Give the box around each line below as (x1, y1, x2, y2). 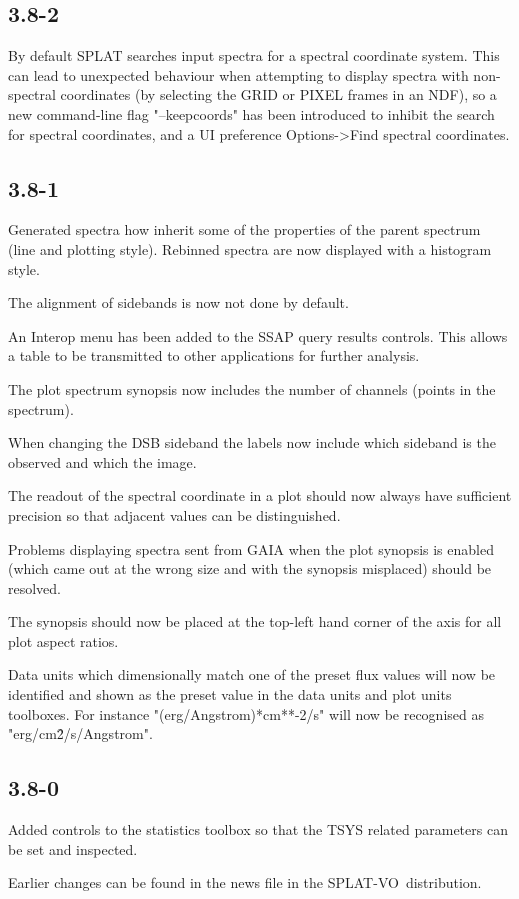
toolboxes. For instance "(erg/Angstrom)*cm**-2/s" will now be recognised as (8, 703, 484, 724)
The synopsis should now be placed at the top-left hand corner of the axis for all (8, 611, 502, 632)
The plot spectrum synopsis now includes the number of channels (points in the (8, 378, 496, 399)
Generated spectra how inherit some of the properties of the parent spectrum (8, 219, 481, 240)
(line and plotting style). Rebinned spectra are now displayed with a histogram (8, 238, 492, 259)
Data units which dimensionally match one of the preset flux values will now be (8, 664, 496, 685)
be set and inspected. (8, 838, 138, 859)
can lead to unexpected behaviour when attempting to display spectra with (8, 64, 469, 85)
